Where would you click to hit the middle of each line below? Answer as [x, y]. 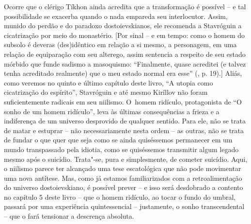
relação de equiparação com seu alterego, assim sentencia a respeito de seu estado [125, 54]
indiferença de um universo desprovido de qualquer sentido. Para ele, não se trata [125, 121]
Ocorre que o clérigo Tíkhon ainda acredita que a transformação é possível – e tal [125, 6]
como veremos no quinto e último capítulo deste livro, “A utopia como [109, 82]
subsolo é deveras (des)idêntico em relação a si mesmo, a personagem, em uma [120, 44]
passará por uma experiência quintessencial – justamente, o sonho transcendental [124, 206]
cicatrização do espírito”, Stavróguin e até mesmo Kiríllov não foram [106, 92]
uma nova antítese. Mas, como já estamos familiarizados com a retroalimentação [123, 178]
